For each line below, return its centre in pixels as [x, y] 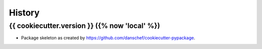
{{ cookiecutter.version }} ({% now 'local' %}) [84, 26]
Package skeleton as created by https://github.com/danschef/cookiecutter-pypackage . [108, 38]
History [24, 13]
